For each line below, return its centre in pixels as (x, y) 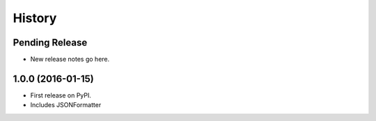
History (35, 18)
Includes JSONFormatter (66, 105)
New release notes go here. (70, 59)
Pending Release (50, 43)
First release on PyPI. (61, 95)
